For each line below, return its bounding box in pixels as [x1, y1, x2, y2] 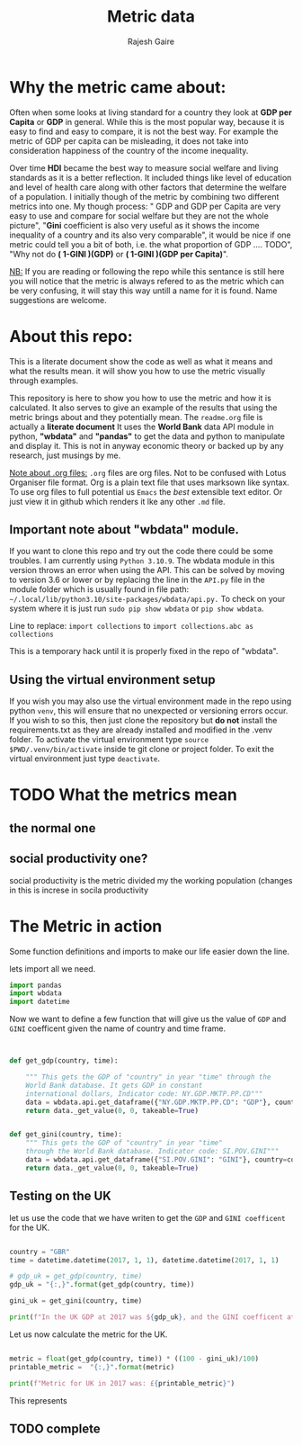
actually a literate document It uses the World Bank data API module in [9, 421, 274, 432]
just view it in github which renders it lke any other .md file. [9, 496, 226, 507]
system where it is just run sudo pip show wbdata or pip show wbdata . [9, 603, 264, 614]
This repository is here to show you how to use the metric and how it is [9, 392, 271, 403]
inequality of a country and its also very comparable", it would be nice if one [9, 229, 292, 240]
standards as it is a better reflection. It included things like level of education [9, 172, 292, 183]
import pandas [9, 981, 63, 990]
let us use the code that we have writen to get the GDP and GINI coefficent [9, 1212, 286, 1223]
